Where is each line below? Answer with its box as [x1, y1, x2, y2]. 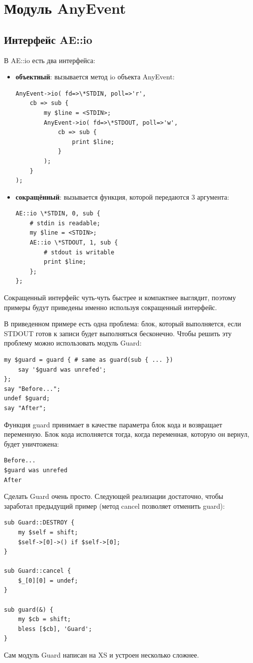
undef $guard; [4, 395, 50, 402]
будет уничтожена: [4, 438, 59, 449]
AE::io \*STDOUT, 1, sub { [30, 239, 118, 246]
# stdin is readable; [30, 219, 100, 227]
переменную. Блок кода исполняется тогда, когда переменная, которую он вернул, [4, 429, 250, 439]
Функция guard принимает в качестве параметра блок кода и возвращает [4, 419, 222, 429]
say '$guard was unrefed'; [18, 366, 106, 373]
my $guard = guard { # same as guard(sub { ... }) [4, 356, 173, 364]
